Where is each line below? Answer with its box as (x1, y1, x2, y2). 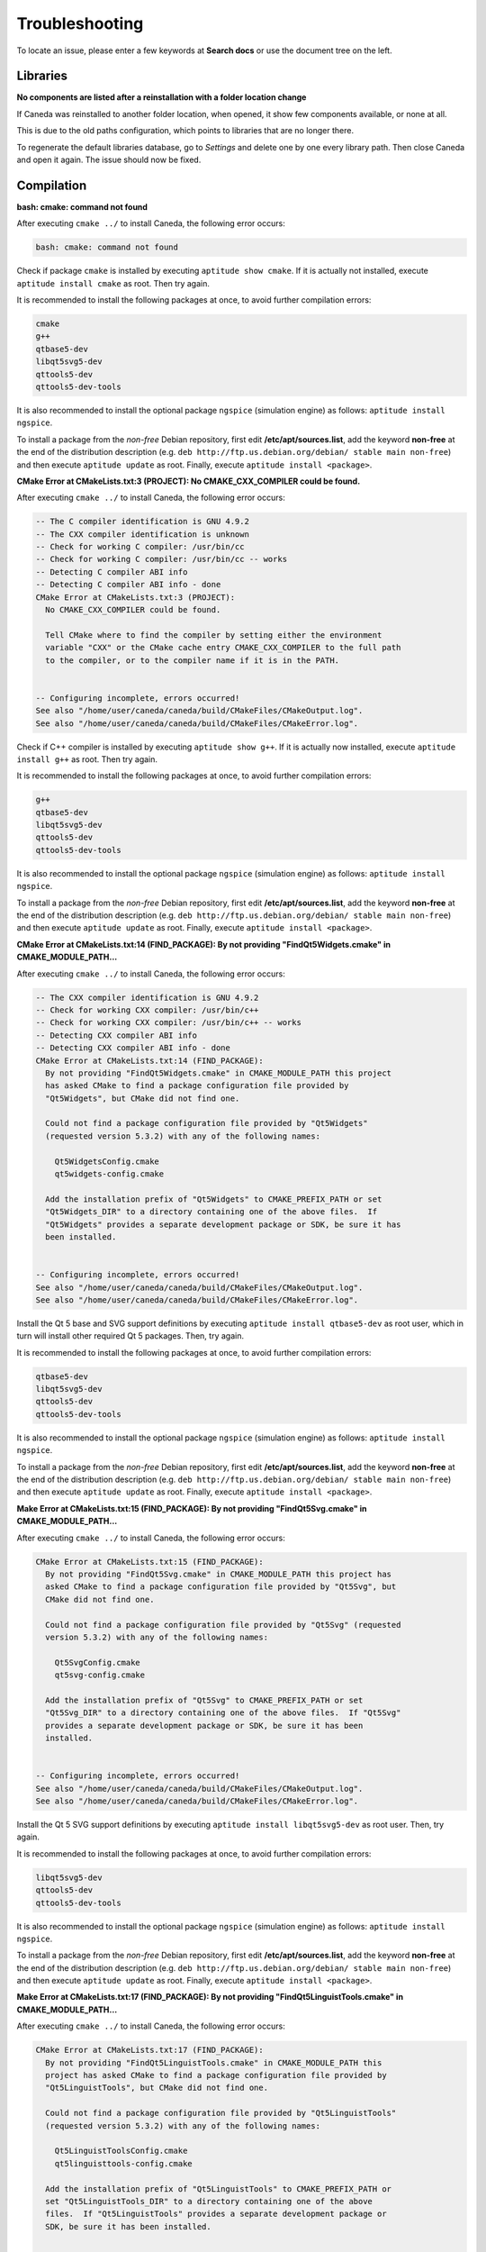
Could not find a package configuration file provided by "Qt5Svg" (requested (45, 1620, 401, 1630)
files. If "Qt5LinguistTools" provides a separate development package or (45, 2209, 387, 2220)
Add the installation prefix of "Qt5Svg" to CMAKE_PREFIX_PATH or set (45, 1694, 364, 1705)
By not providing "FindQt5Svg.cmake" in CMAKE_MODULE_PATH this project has (45, 1568, 391, 1579)
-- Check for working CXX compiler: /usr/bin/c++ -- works (35, 1018, 301, 1028)
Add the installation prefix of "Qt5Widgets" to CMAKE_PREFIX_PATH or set (45, 1194, 382, 1204)
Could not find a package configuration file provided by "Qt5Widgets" (45, 1118, 368, 1129)
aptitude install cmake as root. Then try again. (16, 277, 211, 288)
